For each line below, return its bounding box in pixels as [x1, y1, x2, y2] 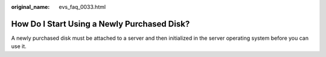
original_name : [11, 4, 50, 10]
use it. [11, 43, 27, 50]
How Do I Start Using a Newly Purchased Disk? [11, 18, 190, 29]
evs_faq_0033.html [59, 4, 106, 10]
